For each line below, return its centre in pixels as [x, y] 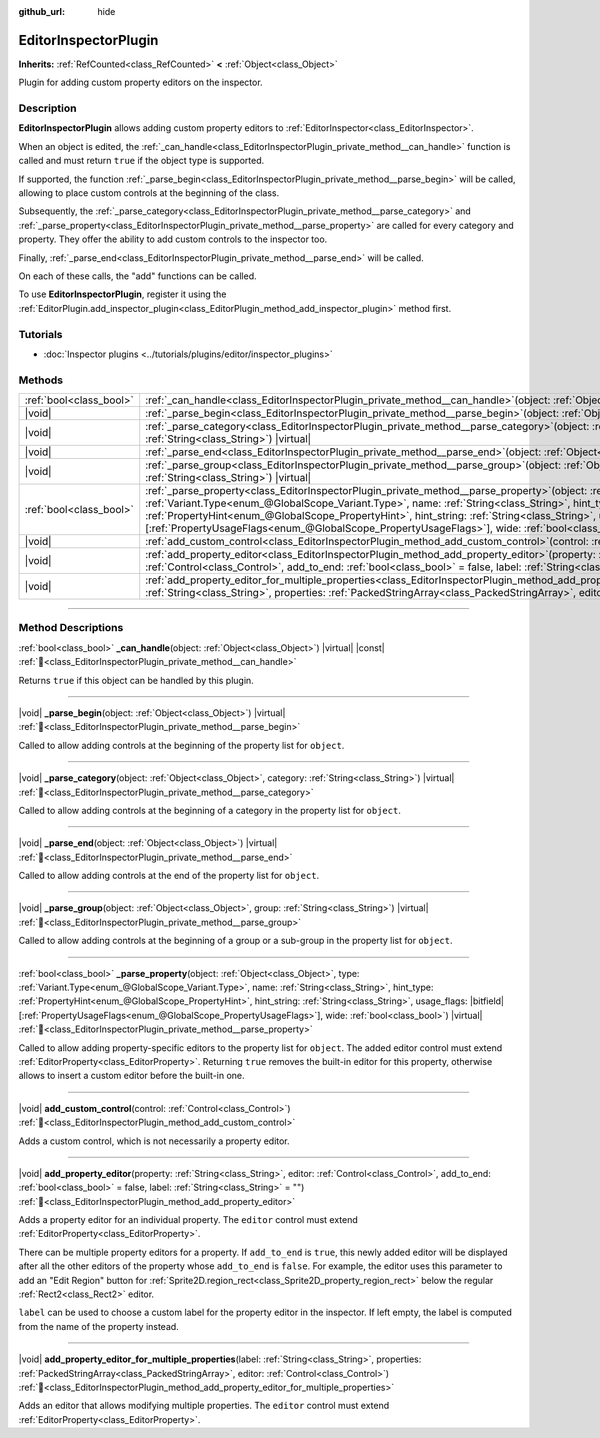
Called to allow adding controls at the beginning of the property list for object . [181, 745]
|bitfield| [487, 1001]
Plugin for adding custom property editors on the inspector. [141, 82]
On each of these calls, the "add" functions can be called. [137, 276]
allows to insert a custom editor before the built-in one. [131, 1076]
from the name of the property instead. [98, 1326]
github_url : [41, 11]
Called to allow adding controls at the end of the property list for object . [169, 876]
